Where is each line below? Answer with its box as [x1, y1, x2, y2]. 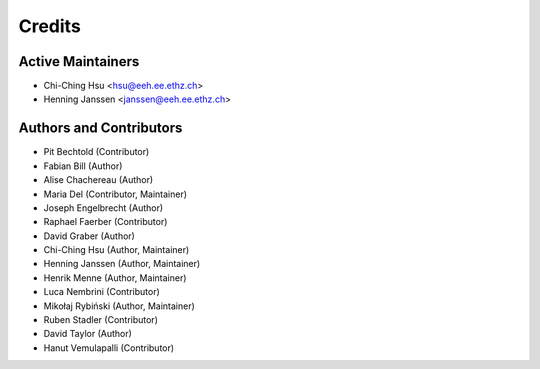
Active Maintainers [18, 53, 140, 70]
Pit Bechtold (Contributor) [43, 146, 150, 158]
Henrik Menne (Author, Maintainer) [43, 271, 187, 284]
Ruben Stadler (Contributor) [43, 314, 159, 326]
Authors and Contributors [18, 120, 183, 137]
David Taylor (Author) [43, 328, 132, 340]
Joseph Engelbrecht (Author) [43, 201, 164, 214]
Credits [18, 15, 82, 37]
